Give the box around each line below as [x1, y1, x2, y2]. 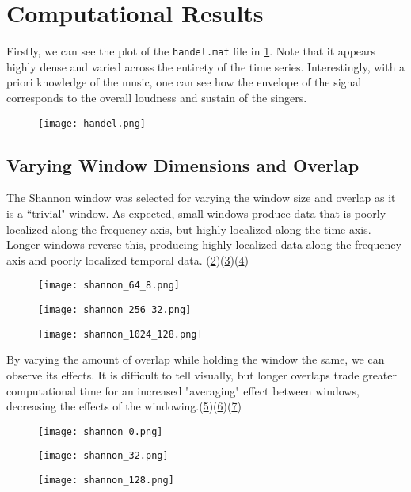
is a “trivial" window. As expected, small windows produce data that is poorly [6, 205, 386, 222]
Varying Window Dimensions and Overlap [6, 152, 360, 177]
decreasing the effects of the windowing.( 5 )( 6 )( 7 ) [6, 398, 242, 414]
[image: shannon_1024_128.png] [38, 328, 203, 340]
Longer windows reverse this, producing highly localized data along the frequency [6, 236, 401, 253]
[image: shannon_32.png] [38, 450, 169, 462]
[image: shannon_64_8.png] [38, 280, 180, 292]
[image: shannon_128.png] [38, 475, 174, 486]
